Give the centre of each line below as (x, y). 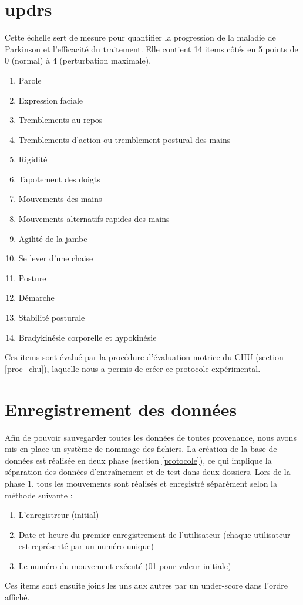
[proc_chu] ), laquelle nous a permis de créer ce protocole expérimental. (133, 368)
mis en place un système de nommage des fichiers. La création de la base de (141, 449)
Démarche (36, 297)
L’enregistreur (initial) (59, 515)
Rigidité (33, 159)
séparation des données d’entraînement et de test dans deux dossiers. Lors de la (148, 472)
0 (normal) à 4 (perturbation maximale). (78, 60)
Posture (32, 277)
